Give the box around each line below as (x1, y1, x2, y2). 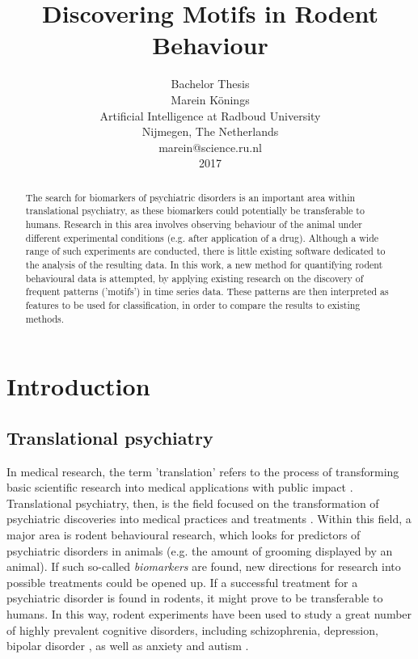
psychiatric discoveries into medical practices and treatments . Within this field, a (6, 510, 412, 527)
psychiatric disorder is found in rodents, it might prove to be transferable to (6, 589, 383, 606)
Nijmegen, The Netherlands (141, 123, 279, 140)
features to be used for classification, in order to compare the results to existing (25, 298, 361, 311)
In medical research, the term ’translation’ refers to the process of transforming (6, 463, 399, 479)
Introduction (6, 370, 150, 403)
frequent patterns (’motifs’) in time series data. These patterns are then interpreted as (25, 285, 389, 298)
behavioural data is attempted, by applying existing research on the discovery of (25, 271, 364, 285)
